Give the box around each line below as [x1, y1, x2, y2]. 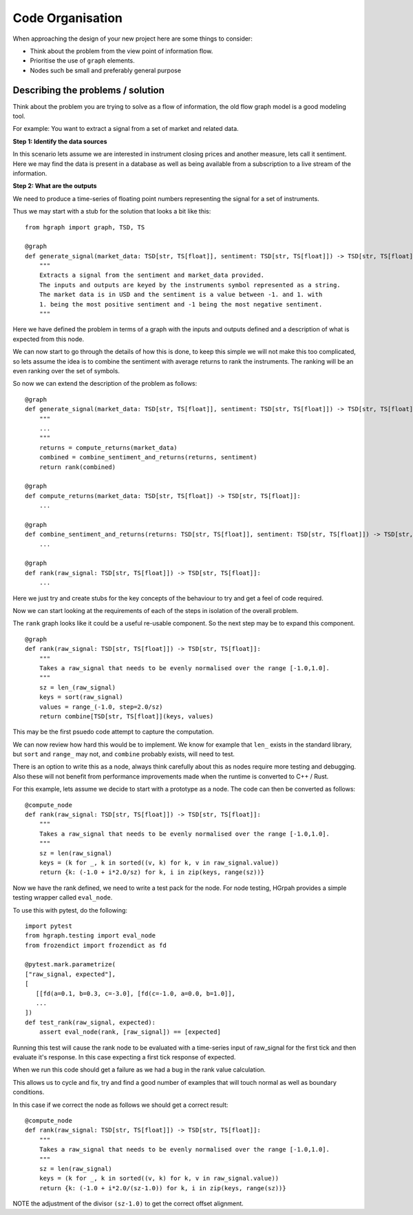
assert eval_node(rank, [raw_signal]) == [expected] [39, 1028, 222, 1036]
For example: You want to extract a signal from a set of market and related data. [12, 125, 239, 133]
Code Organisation [12, 10, 123, 25]
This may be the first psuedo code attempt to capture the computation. [12, 727, 214, 736]
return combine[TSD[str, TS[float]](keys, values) [39, 712, 214, 720]
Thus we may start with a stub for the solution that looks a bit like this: [12, 207, 211, 216]
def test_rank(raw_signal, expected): [25, 1018, 156, 1026]
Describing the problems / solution [12, 84, 165, 96]
